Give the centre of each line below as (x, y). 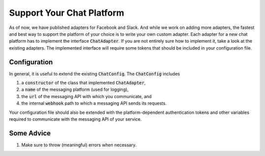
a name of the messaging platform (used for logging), (75, 90)
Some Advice (30, 133)
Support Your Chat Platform (67, 13)
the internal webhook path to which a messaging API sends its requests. (94, 104)
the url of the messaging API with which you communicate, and (87, 96)
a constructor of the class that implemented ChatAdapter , (83, 83)
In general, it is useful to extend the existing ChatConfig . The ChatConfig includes (94, 74)
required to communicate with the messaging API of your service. (75, 119)
